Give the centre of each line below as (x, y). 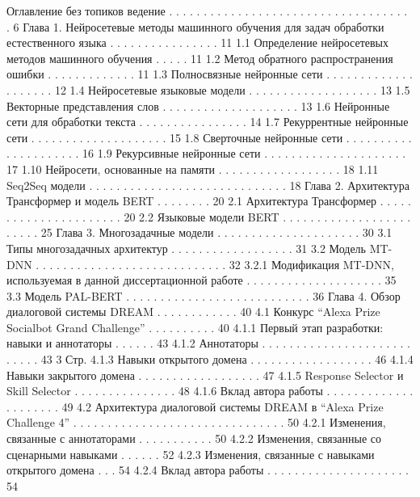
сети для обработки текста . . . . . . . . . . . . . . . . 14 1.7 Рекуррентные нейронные (208, 122)
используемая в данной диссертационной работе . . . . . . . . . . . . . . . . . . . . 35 (202, 280)
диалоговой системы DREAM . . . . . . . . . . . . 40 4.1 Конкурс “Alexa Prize (193, 312)
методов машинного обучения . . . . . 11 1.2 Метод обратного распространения (200, 58)
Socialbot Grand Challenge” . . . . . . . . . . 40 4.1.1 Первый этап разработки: (195, 327)
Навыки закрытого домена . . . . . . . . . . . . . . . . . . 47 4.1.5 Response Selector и (205, 375)
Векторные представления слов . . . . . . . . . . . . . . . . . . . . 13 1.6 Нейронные (198, 105)
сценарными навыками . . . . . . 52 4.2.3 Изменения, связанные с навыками (191, 454)
